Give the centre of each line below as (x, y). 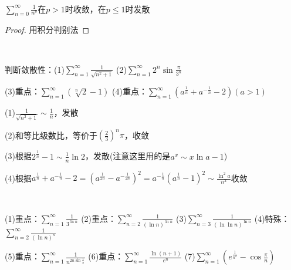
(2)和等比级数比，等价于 (51, 135)
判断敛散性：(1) (35, 69)
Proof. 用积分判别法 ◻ (47, 30)
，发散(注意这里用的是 (128, 156)
